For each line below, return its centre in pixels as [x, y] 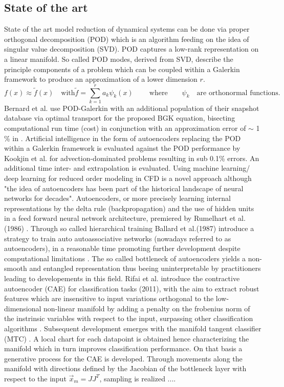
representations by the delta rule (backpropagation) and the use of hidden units [129, 208]
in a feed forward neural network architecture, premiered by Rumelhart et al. [125, 218]
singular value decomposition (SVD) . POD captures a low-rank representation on [132, 49]
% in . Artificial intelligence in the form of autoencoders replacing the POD [123, 138]
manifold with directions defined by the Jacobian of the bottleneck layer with [125, 368]
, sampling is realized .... [138, 378]
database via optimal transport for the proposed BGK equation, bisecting [120, 118]
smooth [16, 268]
